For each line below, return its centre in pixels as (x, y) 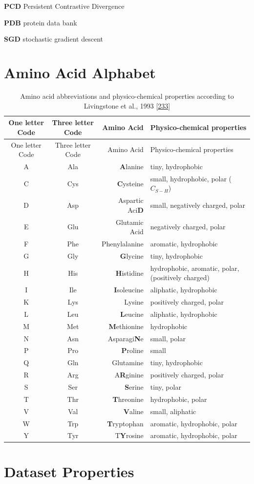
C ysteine (130, 183)
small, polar (168, 338)
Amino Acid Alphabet (80, 72)
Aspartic (131, 200)
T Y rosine (129, 435)
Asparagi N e (126, 338)
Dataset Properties (69, 471)
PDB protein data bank (41, 22)
